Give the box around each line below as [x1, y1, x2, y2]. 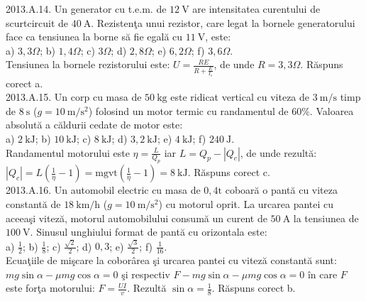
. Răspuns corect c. [187, 165, 270, 180]
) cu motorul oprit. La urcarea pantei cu [158, 196, 334, 211]
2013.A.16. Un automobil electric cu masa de [6, 182, 201, 197]
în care [307, 266, 338, 281]
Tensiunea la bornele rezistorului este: [6, 57, 170, 72]
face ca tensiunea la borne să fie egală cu [6, 29, 183, 44]
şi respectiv [121, 266, 170, 281]
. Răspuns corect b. [211, 280, 296, 295]
